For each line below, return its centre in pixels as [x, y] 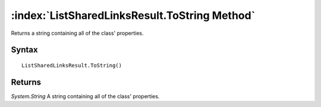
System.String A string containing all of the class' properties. [85, 96]
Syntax [24, 50]
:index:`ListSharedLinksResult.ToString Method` [133, 15]
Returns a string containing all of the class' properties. [77, 33]
